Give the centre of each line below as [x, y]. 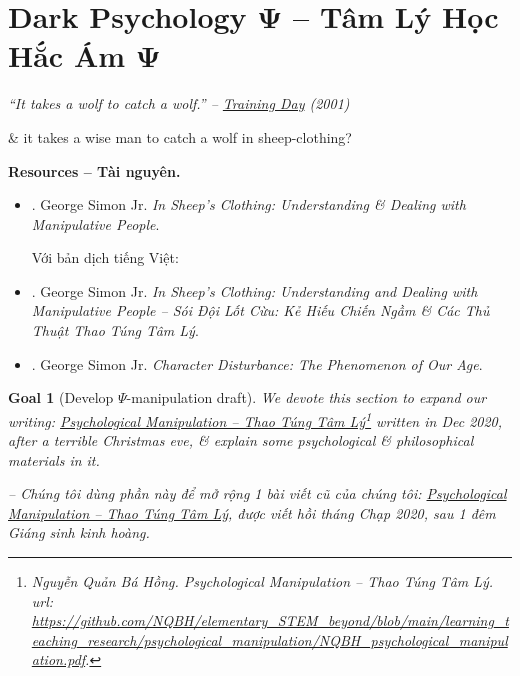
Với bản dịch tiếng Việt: [105, 257]
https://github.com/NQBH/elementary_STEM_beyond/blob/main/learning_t [270, 620]
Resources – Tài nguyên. [94, 170]
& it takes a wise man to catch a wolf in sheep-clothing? [180, 136]
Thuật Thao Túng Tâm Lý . [115, 330]
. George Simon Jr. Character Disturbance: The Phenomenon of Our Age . [257, 363]
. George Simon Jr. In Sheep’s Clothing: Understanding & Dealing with [248, 204]
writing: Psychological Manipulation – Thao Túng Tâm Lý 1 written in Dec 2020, [255, 419]
